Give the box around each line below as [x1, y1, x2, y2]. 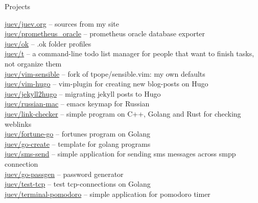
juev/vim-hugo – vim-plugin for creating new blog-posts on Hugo [5, 78, 208, 89]
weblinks [5, 118, 32, 129]
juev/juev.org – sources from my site [5, 18, 119, 29]
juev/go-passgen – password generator [5, 168, 124, 179]
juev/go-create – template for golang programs [5, 138, 151, 149]
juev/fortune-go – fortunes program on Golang [5, 128, 151, 139]
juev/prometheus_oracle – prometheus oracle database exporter [5, 28, 205, 39]
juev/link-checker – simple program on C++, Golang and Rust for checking [5, 108, 241, 119]
